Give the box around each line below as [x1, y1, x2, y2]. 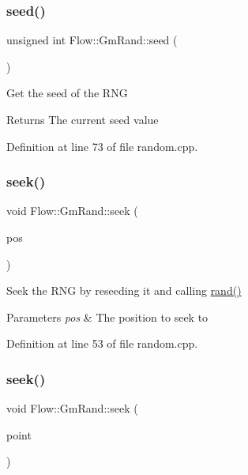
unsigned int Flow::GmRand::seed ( [6, 32, 178, 48]
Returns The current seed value [6, 111, 159, 127]
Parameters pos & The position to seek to [6, 308, 209, 325]
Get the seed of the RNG [6, 85, 128, 101]
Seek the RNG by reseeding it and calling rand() [6, 282, 242, 299]
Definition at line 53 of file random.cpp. [6, 335, 198, 352]
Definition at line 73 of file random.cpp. [6, 138, 198, 154]
